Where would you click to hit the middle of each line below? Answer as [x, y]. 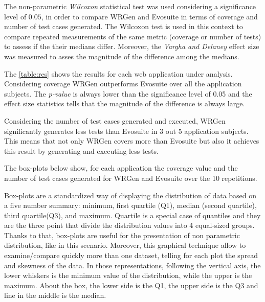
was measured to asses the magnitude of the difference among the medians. [122, 56]
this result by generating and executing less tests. [81, 150]
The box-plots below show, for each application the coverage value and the [121, 168]
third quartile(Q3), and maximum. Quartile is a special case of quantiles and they [132, 215]
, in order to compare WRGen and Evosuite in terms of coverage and [149, 16]
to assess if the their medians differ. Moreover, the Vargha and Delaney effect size [132, 46]
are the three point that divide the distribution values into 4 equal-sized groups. [129, 225]
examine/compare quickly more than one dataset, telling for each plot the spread [131, 255]
